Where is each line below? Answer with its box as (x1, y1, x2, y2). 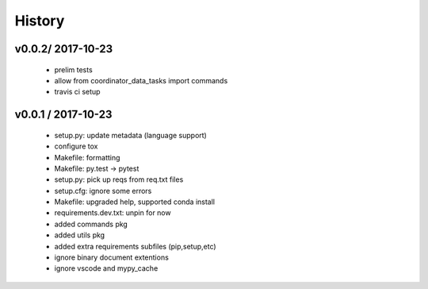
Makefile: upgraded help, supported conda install (54, 197, 216, 206)
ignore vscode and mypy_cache (54, 264, 159, 273)
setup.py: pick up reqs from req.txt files (54, 175, 184, 184)
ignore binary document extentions (54, 252, 170, 262)
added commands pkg (54, 219, 128, 229)
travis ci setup (54, 87, 101, 97)
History (14, 12, 65, 29)
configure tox (54, 141, 98, 151)
